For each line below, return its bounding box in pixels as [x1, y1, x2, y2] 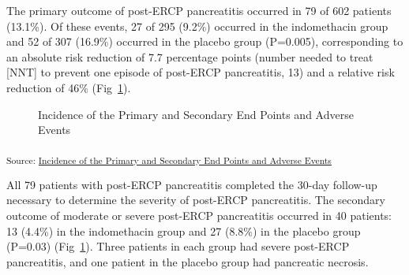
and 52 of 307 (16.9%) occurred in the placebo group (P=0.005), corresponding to [6, 33, 403, 50]
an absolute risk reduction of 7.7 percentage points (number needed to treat [6, 48, 373, 65]
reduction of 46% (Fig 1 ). [6, 79, 131, 95]
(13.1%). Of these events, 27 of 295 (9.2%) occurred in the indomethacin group [6, 17, 388, 34]
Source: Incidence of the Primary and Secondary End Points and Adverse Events [6, 153, 332, 166]
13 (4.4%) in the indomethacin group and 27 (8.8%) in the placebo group [6, 222, 361, 239]
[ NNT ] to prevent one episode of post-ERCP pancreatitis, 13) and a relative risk [6, 64, 395, 80]
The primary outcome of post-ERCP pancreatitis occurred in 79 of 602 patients [6, 2, 392, 18]
